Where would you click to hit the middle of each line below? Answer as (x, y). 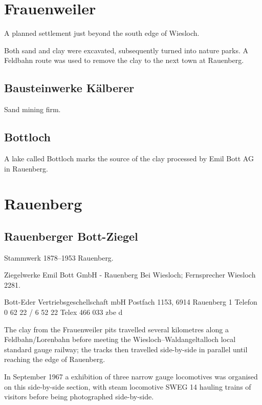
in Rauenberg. (26, 168)
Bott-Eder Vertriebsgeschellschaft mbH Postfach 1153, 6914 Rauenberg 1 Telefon (131, 302)
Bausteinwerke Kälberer (69, 88)
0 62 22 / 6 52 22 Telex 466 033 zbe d (63, 312)
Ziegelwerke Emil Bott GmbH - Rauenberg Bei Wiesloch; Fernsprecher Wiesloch (130, 275)
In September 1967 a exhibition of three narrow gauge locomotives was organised (131, 377)
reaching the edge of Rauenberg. (55, 359)
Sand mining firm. (32, 109)
